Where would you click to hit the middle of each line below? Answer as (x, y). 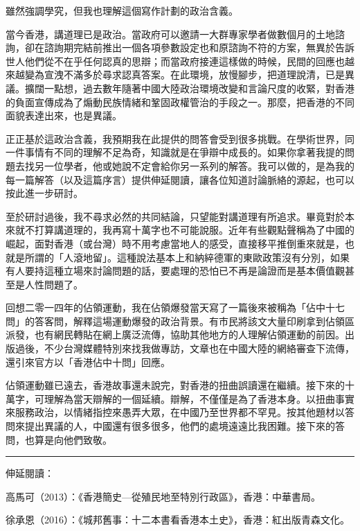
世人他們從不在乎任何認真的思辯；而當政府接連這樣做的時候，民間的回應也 (175, 61)
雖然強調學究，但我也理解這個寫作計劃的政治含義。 (122, 10)
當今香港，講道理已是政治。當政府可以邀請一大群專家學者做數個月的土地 (170, 34)
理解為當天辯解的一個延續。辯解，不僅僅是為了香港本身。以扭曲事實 (199, 398)
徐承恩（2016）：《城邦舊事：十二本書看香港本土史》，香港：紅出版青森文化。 (178, 520)
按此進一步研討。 (44, 193)
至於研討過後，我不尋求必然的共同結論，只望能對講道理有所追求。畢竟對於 (175, 216)
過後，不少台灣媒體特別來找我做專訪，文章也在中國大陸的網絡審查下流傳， (184, 348)
